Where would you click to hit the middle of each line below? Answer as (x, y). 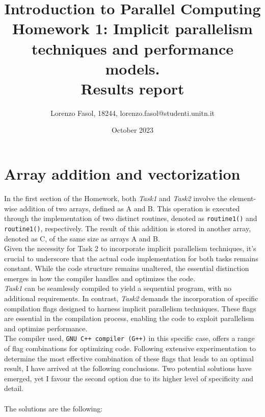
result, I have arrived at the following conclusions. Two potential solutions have (128, 368)
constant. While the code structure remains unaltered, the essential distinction (127, 268)
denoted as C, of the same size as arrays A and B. (82, 238)
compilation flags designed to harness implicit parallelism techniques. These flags (130, 308)
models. (132, 68)
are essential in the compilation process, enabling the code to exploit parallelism (129, 318)
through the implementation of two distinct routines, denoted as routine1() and (131, 218)
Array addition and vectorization (122, 174)
